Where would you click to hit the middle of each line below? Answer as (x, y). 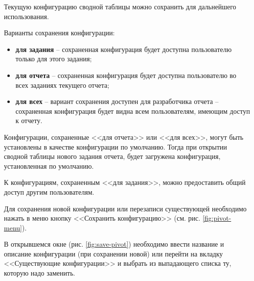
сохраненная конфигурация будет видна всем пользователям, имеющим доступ (133, 111)
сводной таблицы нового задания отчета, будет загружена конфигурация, (112, 156)
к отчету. (29, 120)
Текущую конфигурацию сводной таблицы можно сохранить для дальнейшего (120, 6)
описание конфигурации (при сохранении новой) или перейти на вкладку (114, 253)
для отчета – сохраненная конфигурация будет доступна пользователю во (126, 75)
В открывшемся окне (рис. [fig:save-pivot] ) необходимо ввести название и (114, 244)
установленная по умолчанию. (49, 166)
